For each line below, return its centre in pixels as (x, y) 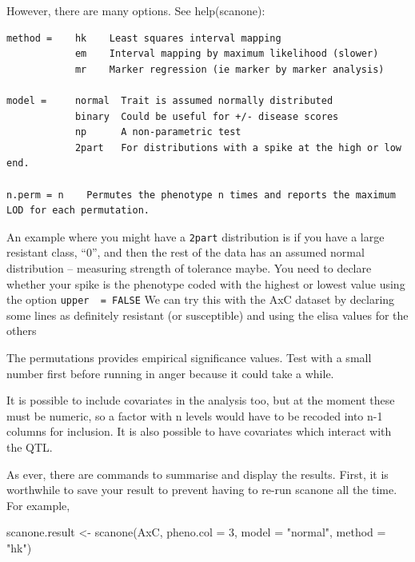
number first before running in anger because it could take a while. (170, 373)
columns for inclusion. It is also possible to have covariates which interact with (199, 431)
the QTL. (30, 446)
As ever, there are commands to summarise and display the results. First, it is (198, 474)
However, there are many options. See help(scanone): (136, 10)
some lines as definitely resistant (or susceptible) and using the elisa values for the (207, 315)
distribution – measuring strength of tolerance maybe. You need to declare (189, 267)
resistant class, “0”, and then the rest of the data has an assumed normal (186, 252)
